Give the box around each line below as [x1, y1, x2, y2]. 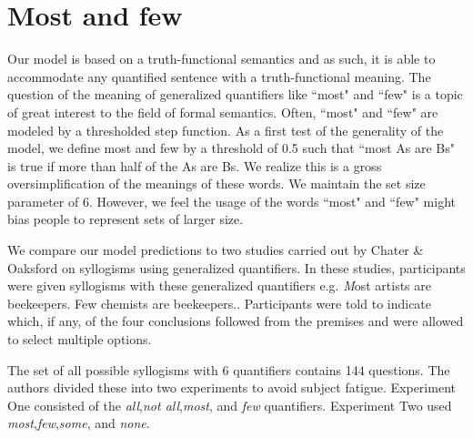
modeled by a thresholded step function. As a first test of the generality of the [7, 120, 444, 139]
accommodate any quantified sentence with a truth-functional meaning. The [7, 66, 431, 86]
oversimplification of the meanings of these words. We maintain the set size [7, 174, 426, 193]
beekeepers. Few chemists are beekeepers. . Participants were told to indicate [7, 293, 432, 312]
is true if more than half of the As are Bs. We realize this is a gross [7, 156, 382, 175]
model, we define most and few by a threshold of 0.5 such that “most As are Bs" [7, 138, 456, 158]
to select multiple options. [7, 330, 152, 349]
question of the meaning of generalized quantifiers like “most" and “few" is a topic [7, 85, 463, 104]
